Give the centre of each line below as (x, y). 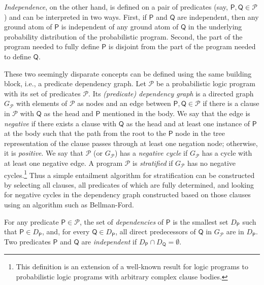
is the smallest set (201, 221)
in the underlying (215, 27)
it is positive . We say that (44, 153)
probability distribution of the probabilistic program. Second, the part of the (123, 36)
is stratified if (153, 163)
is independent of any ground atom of (120, 27)
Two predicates (27, 241)
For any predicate (31, 221)
